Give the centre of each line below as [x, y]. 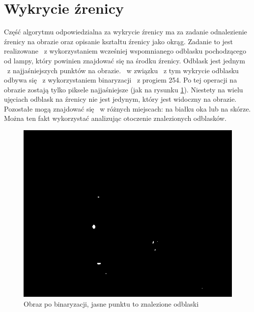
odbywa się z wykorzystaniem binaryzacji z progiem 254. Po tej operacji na [121, 80]
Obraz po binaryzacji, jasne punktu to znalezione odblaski [111, 303]
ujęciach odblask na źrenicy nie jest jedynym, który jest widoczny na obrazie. [120, 99]
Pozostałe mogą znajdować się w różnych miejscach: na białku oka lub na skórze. [127, 108]
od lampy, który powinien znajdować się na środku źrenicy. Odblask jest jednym [125, 60]
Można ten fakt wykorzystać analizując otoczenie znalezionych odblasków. [115, 118]
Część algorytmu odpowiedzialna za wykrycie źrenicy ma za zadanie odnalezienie [126, 32]
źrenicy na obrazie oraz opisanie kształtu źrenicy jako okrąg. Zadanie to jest [118, 41]
